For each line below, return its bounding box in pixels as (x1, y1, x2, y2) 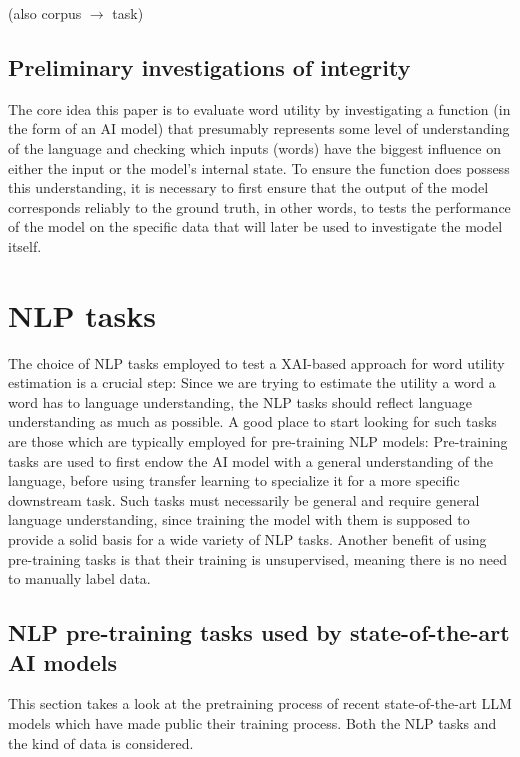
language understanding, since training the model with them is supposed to (8, 509, 470, 530)
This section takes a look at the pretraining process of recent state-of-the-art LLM (8, 693, 512, 714)
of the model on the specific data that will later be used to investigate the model (8, 216, 503, 237)
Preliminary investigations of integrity (8, 51, 411, 82)
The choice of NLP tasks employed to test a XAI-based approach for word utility (8, 352, 505, 373)
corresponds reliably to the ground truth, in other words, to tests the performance (8, 196, 511, 217)
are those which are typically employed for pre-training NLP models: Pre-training (8, 431, 508, 452)
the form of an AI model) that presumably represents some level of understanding (8, 118, 510, 139)
